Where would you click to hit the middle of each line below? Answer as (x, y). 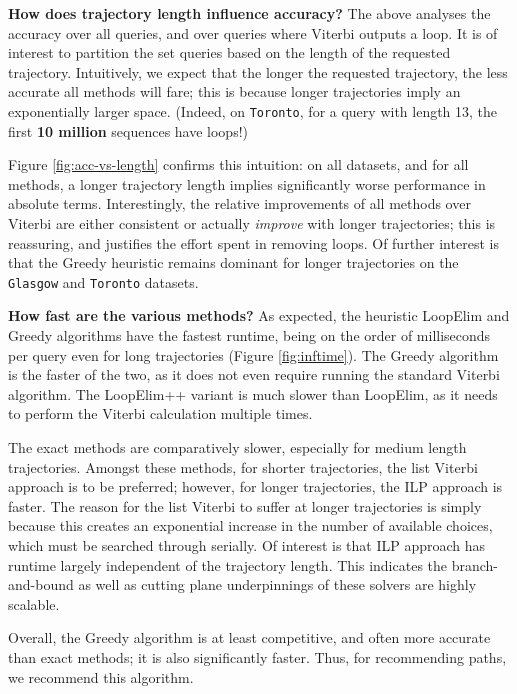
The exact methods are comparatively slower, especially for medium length (237, 447)
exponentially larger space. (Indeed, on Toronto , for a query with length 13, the (253, 110)
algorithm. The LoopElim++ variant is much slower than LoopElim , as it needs (253, 393)
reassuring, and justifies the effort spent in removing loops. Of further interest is (253, 242)
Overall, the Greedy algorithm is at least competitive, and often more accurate (249, 637)
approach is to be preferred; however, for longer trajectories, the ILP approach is (255, 486)
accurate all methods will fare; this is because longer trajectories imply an (234, 91)
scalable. (34, 603)
